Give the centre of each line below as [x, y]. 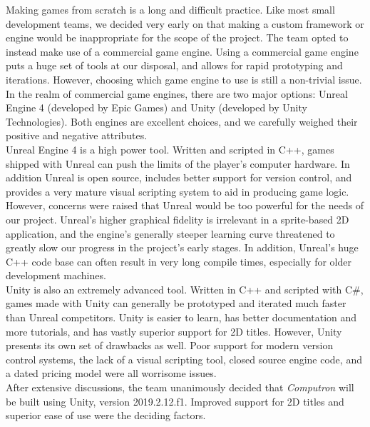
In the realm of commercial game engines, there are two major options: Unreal [177, 93]
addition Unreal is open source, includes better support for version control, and [179, 177]
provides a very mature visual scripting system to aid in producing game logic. [178, 191]
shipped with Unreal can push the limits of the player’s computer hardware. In [178, 163]
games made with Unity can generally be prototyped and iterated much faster [176, 303]
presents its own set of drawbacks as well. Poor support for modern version [170, 345]
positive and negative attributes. [77, 135]
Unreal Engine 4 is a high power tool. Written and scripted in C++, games [170, 149]
